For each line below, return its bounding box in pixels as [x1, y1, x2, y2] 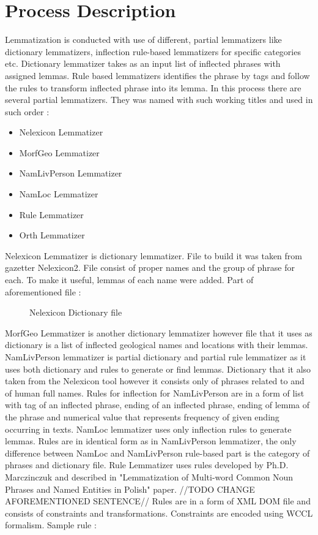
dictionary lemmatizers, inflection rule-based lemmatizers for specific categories [5, 45, 301, 58]
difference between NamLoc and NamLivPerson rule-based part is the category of [5, 446, 310, 459]
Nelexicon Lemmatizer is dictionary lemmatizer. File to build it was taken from [5, 249, 302, 262]
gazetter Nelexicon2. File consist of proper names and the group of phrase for [5, 261, 295, 274]
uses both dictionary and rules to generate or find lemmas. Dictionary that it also [5, 362, 311, 375]
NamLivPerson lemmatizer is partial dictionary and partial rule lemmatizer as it [5, 351, 306, 363]
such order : [5, 105, 50, 118]
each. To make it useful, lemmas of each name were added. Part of [5, 273, 254, 286]
